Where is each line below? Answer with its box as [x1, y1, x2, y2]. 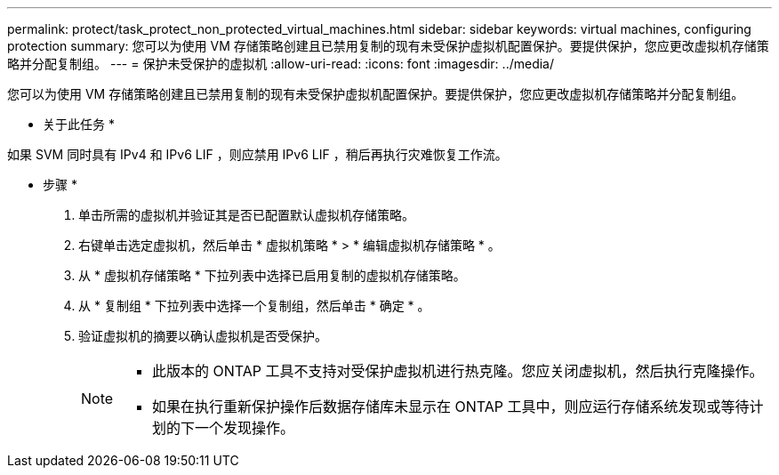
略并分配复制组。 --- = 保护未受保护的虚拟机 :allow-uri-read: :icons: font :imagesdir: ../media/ [7, 56, 555, 71]
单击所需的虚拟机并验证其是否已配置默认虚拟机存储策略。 [78, 207, 414, 222]
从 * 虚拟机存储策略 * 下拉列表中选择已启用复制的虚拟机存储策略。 [78, 268, 466, 283]
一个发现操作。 [195, 419, 295, 437]
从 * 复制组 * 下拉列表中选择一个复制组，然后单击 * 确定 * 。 [78, 298, 430, 313]
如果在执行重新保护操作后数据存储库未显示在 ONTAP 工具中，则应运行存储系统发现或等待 [152, 398, 750, 415]
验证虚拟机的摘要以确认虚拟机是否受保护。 [78, 328, 327, 343]
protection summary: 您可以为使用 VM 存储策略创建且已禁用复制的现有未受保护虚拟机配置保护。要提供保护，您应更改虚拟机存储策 [7, 38, 769, 53]
